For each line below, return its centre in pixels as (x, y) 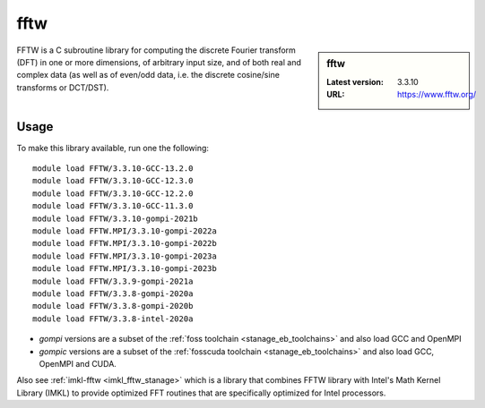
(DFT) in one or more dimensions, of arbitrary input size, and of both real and (159, 62)
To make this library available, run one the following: (113, 148)
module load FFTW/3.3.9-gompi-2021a (113, 281)
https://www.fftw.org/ (437, 95)
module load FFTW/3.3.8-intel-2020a (113, 319)
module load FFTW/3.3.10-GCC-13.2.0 (113, 169)
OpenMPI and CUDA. (78, 363)
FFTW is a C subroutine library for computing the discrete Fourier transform (156, 50)
